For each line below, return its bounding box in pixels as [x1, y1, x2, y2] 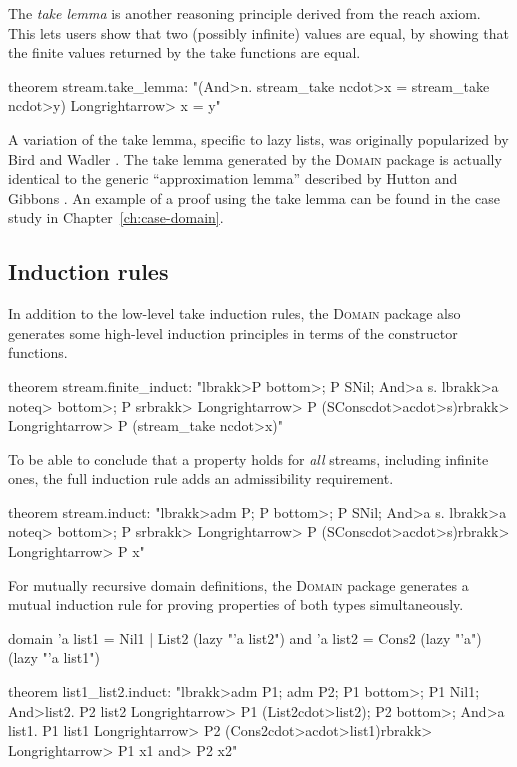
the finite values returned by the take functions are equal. [8, 42, 361, 63]
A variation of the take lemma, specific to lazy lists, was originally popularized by [8, 128, 509, 149]
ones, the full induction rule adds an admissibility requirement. [8, 468, 394, 489]
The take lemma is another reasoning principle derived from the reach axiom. [8, 3, 481, 23]
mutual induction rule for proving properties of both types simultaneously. [8, 594, 464, 615]
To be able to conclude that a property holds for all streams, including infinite [8, 448, 489, 469]
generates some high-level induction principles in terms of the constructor [8, 322, 458, 343]
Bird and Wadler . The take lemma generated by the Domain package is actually [8, 148, 502, 169]
